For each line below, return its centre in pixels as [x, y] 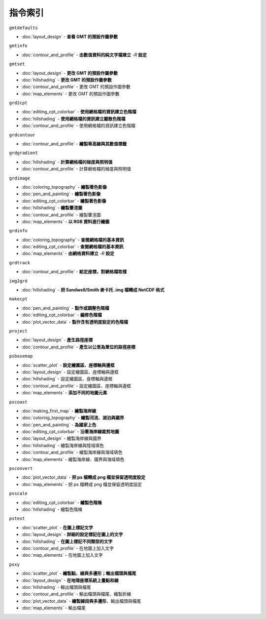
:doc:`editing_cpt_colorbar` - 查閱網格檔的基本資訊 [72, 247]
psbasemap [21, 356]
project [18, 331]
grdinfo [18, 231]
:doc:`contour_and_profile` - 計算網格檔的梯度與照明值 [76, 169]
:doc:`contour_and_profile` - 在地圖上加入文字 [68, 548]
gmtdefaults [23, 28]
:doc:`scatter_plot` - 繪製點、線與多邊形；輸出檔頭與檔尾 [79, 574]
